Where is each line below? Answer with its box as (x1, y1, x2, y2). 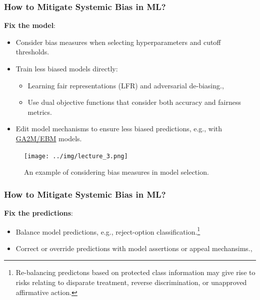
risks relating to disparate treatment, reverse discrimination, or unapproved (15, 277, 247, 288)
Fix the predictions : (4, 208, 73, 218)
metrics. (27, 106, 52, 117)
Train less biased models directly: (15, 63, 118, 73)
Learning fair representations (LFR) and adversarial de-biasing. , (27, 80, 224, 90)
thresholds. (15, 46, 49, 57)
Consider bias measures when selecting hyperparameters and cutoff (15, 36, 221, 47)
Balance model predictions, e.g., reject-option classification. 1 (15, 225, 200, 237)
